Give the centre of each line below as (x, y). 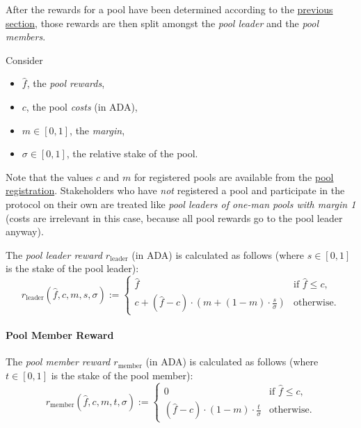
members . (26, 37)
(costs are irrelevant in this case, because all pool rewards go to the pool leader (174, 217)
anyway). (25, 231)
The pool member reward (58, 362)
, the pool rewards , (66, 83)
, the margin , (97, 130)
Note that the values (49, 176)
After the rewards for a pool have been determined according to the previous (169, 9)
